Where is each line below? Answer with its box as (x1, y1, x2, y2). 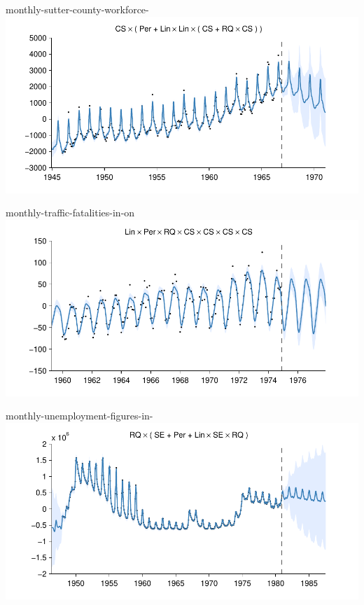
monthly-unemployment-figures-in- (6, 408, 153, 423)
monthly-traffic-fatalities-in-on (6, 205, 135, 220)
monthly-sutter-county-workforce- (6, 2, 149, 16)
